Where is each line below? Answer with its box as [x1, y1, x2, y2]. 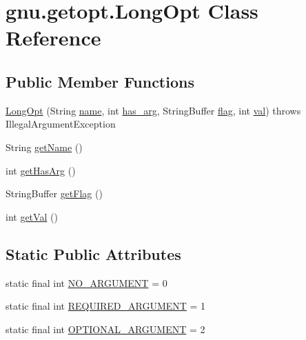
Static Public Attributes [6, 243, 181, 264]
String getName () [6, 139, 83, 154]
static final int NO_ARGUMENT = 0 [6, 275, 167, 290]
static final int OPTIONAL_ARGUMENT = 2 [6, 321, 205, 336]
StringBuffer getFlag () [6, 186, 103, 201]
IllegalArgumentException [6, 117, 116, 131]
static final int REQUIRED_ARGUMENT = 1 [6, 299, 206, 313]
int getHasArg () [6, 163, 76, 177]
